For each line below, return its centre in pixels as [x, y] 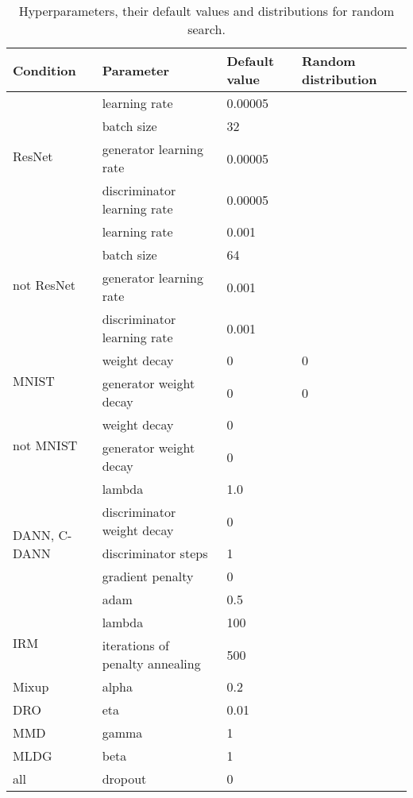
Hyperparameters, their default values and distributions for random [206, 11]
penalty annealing [151, 663]
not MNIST [45, 445]
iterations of [135, 645]
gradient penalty [148, 576]
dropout [124, 779]
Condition [44, 70]
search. [206, 29]
